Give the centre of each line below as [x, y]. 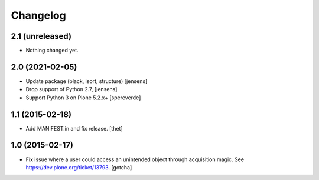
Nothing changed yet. [52, 51]
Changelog [38, 15]
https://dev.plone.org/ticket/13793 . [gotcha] [79, 167]
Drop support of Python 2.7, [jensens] [71, 89]
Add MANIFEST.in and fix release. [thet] [74, 128]
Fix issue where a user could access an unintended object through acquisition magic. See [135, 159]
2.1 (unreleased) [41, 36]
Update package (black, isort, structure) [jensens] [87, 81]
